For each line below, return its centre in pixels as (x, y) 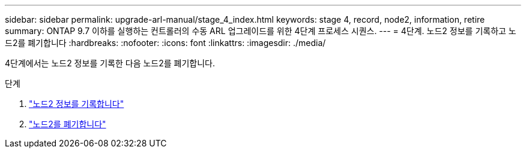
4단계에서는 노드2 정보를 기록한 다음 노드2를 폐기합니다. (110, 63)
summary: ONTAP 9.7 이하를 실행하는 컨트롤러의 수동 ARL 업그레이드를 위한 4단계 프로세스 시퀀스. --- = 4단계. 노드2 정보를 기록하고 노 (261, 31)
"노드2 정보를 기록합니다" (77, 104)
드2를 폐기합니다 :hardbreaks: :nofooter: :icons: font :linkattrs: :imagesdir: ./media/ (165, 43)
